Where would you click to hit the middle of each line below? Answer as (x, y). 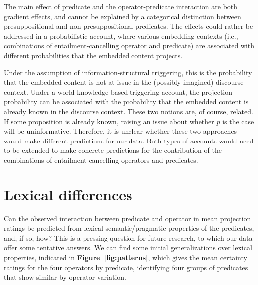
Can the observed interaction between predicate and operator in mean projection (128, 218)
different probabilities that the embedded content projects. (93, 55)
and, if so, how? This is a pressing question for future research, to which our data (128, 237)
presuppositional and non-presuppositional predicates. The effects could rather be (129, 26)
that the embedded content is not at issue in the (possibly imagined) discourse (124, 82)
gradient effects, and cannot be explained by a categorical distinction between (123, 16)
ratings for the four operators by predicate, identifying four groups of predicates (126, 267)
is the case (238, 121)
